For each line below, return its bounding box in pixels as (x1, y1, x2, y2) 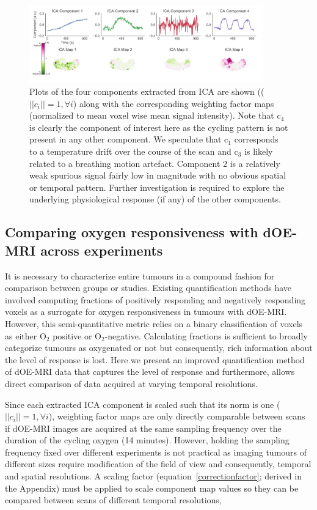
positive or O (53, 329, 101, 342)
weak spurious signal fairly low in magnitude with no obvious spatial (29, 169, 286, 182)
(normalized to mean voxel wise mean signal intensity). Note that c (29, 109, 281, 122)
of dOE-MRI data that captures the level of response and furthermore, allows (5, 365, 295, 378)
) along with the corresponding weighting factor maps (73, 97, 274, 109)
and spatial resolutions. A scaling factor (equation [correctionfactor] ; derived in (5, 470, 302, 482)
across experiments (40, 240, 163, 259)
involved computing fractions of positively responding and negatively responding (5, 293, 306, 306)
